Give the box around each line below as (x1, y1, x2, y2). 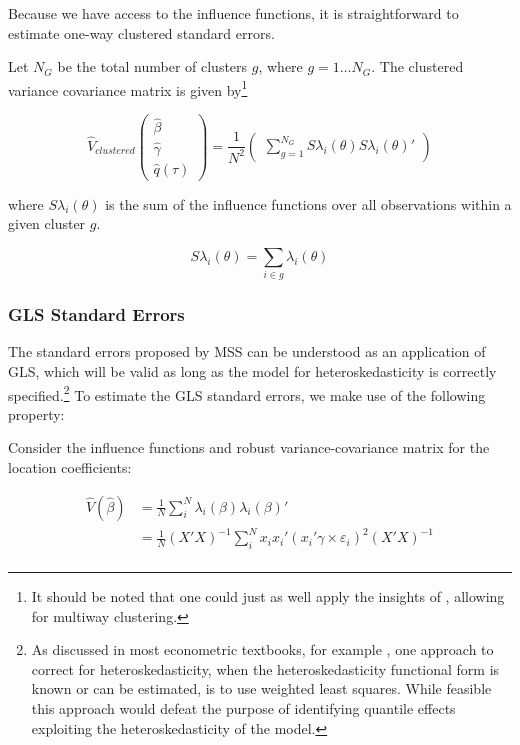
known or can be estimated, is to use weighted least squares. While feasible (31, 678, 492, 699)
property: (8, 403, 65, 424)
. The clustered (371, 56, 464, 77)
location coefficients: (8, 456, 132, 477)
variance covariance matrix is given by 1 (8, 76, 248, 100)
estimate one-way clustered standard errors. (8, 22, 275, 43)
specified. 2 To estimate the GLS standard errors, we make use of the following (8, 381, 486, 405)
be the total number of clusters (57, 56, 248, 77)
